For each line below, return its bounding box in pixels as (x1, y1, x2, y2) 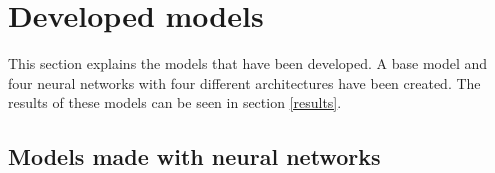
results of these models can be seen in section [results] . (8, 92, 342, 113)
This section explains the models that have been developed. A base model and (8, 53, 488, 74)
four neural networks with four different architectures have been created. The (8, 72, 481, 93)
